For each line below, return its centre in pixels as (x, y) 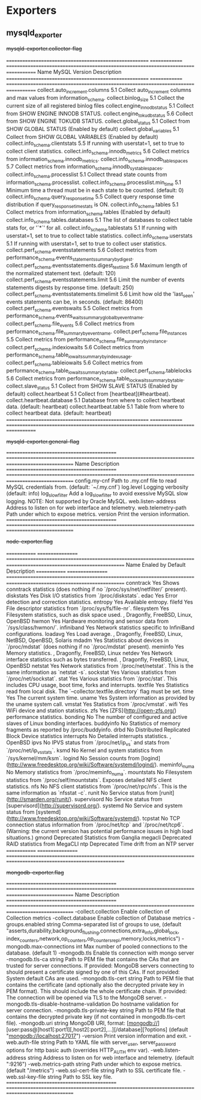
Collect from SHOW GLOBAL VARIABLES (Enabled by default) (82, 136)
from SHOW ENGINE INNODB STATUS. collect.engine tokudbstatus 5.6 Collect (100, 114)
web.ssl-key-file (26, 1077)
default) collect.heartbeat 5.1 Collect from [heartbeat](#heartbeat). (88, 394)
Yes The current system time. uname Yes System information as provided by (101, 698)
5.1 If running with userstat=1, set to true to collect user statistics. (86, 243)
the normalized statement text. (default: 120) (61, 273)
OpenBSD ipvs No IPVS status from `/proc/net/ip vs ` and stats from (88, 743)
